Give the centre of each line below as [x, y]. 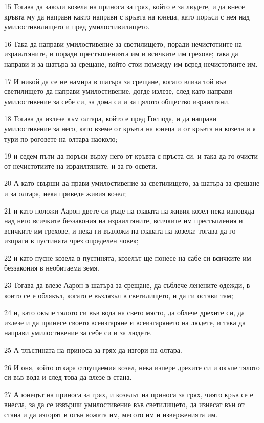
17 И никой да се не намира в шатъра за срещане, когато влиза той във [115, 81]
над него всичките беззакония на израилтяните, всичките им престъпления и [124, 220]
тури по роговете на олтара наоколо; [61, 138]
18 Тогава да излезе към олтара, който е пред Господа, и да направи [111, 118]
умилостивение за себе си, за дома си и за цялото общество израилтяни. [117, 101]
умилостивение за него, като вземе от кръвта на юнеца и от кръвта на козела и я [130, 128]
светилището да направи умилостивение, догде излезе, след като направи [118, 91]
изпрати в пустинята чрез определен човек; [71, 241]
